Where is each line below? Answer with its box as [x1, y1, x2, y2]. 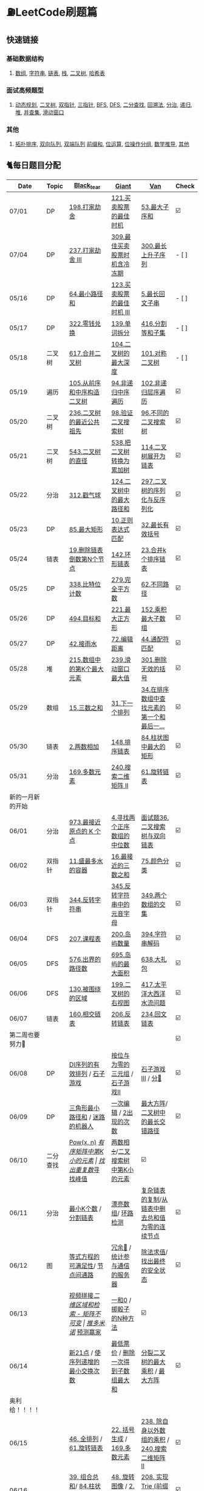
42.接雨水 [69, 640, 97, 648]
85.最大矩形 [69, 525, 103, 534]
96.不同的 [141, 409, 169, 417]
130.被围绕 [69, 985, 101, 993]
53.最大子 [141, 203, 169, 212]
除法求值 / [141, 1248, 168, 1256]
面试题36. [141, 813, 169, 822]
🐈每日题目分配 [6, 160, 61, 170]
